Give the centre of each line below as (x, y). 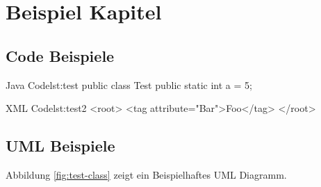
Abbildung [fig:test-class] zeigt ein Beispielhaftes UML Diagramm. (146, 174)
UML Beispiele (60, 146)
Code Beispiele (60, 55)
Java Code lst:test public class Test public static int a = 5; (129, 84)
